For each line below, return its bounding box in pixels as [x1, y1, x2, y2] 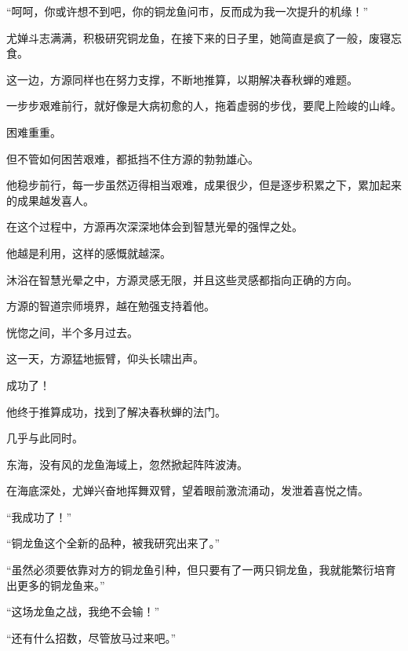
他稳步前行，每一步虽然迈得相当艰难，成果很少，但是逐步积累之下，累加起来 [6, 177, 402, 193]
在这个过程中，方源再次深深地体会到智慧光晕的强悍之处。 [6, 218, 303, 235]
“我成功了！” [6, 508, 72, 525]
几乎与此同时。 [6, 430, 83, 446]
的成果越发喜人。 [6, 192, 94, 208]
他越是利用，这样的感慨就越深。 [6, 244, 171, 261]
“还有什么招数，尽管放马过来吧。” [6, 629, 177, 646]
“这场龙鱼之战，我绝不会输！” [6, 603, 160, 620]
